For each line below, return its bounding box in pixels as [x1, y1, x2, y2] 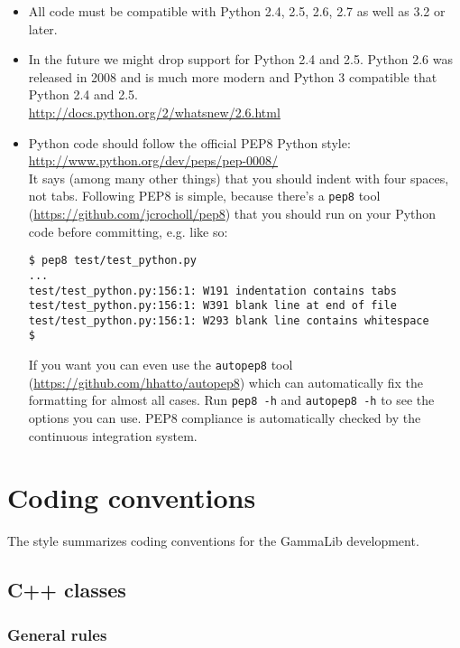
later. [28, 19, 58, 38]
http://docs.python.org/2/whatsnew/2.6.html [28, 102, 281, 121]
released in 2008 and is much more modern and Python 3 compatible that [28, 67, 437, 86]
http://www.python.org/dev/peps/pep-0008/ [28, 151, 279, 170]
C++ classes [7, 576, 126, 604]
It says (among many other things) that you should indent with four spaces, [28, 168, 449, 187]
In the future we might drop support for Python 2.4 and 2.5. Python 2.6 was [28, 50, 453, 69]
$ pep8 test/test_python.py [28, 254, 197, 268]
